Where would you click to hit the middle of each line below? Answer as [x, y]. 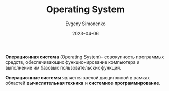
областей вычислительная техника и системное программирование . [83, 83]
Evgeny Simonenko [86, 24]
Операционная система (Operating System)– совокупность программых [85, 57]
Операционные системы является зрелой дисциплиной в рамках [78, 77]
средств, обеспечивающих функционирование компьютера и [73, 62]
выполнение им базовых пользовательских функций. [63, 67]
